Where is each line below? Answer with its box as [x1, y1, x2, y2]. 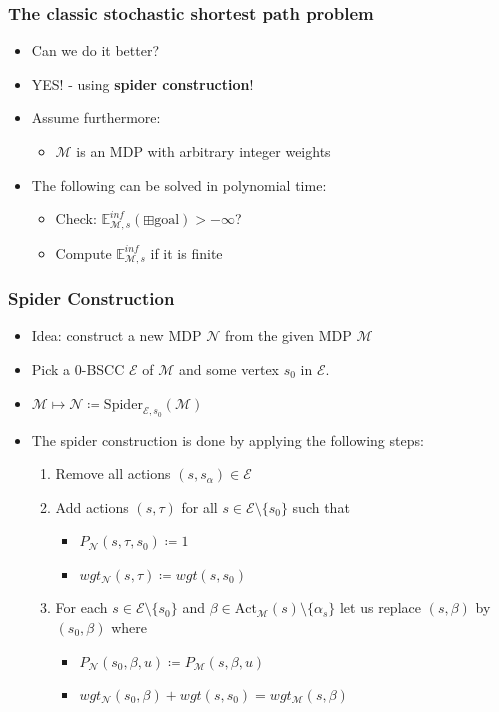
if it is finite [150, 242, 223, 263]
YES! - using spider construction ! [31, 73, 254, 94]
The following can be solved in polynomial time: [31, 174, 327, 195]
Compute [55, 242, 112, 263]
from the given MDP [224, 325, 352, 346]
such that [292, 496, 350, 517]
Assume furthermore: [31, 107, 161, 128]
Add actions [55, 496, 129, 517]
